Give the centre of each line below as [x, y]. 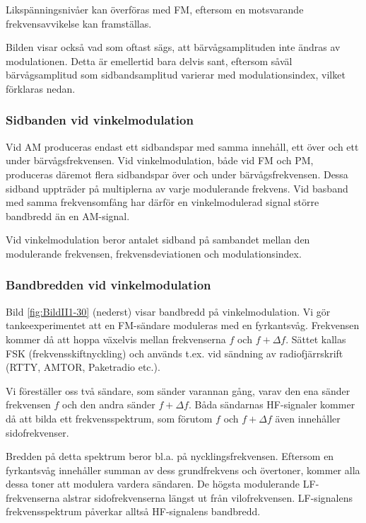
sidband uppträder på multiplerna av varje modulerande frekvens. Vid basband [177, 188]
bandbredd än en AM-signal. [68, 215]
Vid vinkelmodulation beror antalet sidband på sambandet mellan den [158, 240]
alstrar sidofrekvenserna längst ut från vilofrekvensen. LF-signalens [208, 497]
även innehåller [308, 418]
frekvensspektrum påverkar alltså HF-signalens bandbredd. [133, 511]
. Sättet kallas [316, 339]
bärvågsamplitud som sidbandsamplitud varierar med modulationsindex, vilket [176, 75]
